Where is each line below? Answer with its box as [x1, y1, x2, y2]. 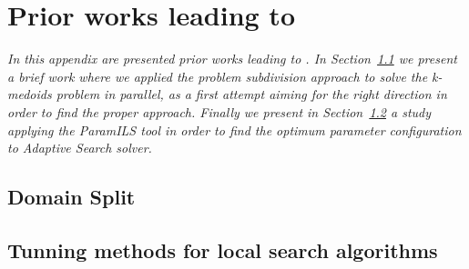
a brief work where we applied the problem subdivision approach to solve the [7, 66, 428, 85]
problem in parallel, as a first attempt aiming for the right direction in [56, 85, 447, 104]
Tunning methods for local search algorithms [7, 235, 438, 264]
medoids [7, 85, 52, 104]
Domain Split [7, 183, 136, 211]
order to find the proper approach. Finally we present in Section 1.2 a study [7, 102, 432, 121]
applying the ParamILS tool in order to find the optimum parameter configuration [7, 120, 462, 139]
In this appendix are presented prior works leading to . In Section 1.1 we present [7, 49, 457, 68]
